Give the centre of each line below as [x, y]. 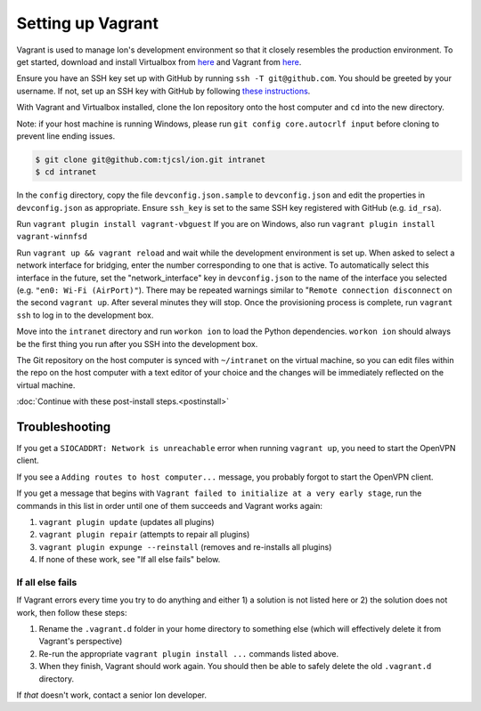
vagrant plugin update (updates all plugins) [126, 521]
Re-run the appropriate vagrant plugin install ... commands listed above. [189, 653]
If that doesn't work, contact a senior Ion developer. [111, 695]
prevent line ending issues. [66, 136]
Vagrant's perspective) [81, 642]
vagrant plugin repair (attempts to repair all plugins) [144, 535]
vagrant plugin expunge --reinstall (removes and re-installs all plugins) [185, 546]
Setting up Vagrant [88, 23]
